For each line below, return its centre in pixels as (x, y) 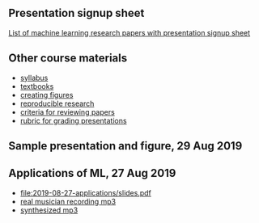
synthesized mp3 (49, 210)
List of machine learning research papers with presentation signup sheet (129, 32)
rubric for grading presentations (73, 120)
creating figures (47, 95)
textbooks (37, 86)
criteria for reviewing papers (67, 111)
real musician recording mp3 (68, 201)
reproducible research (57, 103)
